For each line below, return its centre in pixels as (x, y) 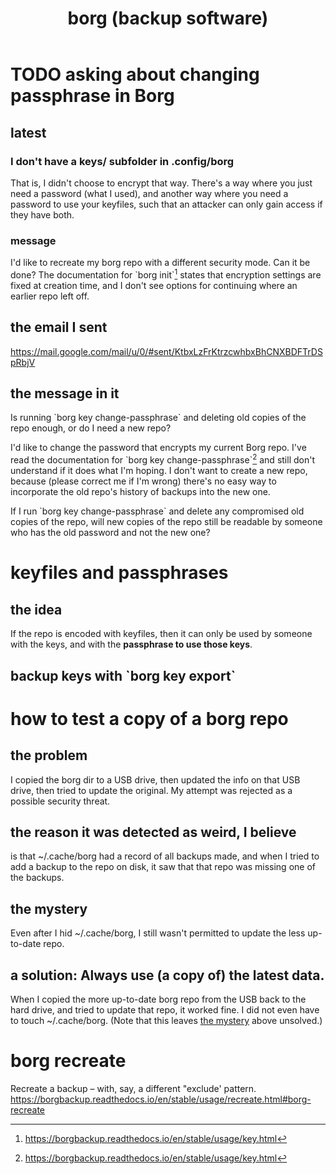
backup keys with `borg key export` (123, 675)
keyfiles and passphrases (119, 573)
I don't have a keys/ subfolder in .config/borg (122, 161)
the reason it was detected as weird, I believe (153, 832)
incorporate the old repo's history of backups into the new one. (140, 492)
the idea (36, 609)
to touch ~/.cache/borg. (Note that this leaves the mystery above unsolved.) (166, 1020)
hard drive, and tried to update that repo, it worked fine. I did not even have (165, 1009)
